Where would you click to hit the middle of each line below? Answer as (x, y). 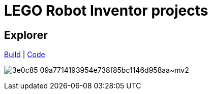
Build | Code (25, 55)
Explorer (26, 35)
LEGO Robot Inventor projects (106, 11)
